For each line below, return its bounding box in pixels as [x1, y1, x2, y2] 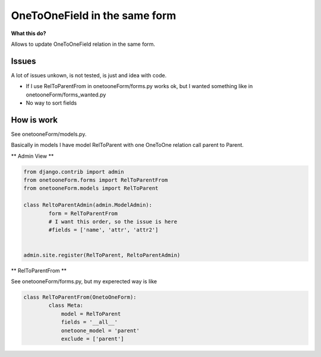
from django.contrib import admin [23, 168, 124, 175]
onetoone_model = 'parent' [61, 327, 140, 334]
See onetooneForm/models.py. [11, 130, 87, 137]
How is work [11, 115, 58, 125]
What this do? [11, 30, 46, 37]
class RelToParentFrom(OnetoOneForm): [23, 293, 137, 300]
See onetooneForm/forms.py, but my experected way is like [11, 277, 158, 285]
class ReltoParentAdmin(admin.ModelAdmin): [23, 202, 153, 208]
